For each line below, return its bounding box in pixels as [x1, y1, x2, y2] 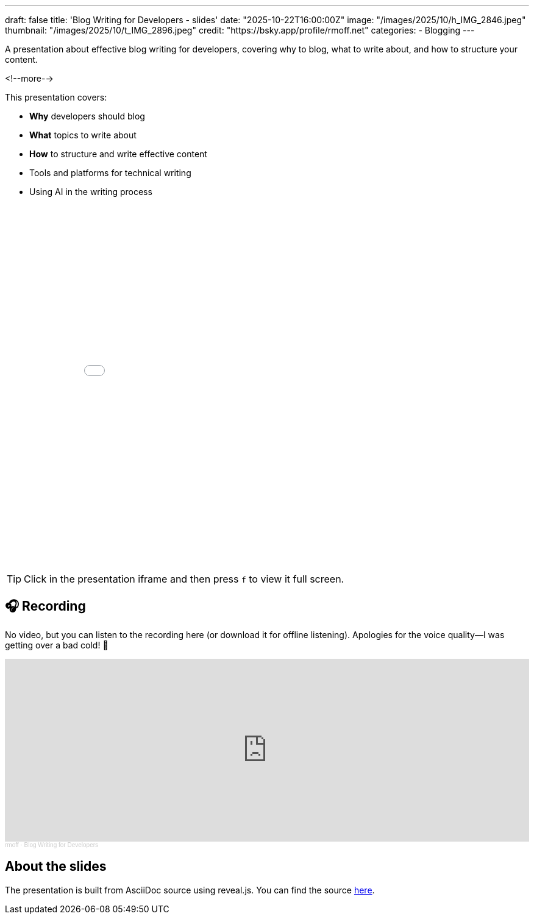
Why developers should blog [29, 111, 145, 121]
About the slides [5, 859, 107, 875]
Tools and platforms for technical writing [29, 168, 191, 178]
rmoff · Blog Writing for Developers [5, 841, 99, 848]
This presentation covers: [5, 92, 107, 102]
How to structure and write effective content [29, 149, 207, 159]
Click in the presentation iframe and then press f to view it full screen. [24, 573, 344, 585]
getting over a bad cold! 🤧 [5, 639, 109, 650]
